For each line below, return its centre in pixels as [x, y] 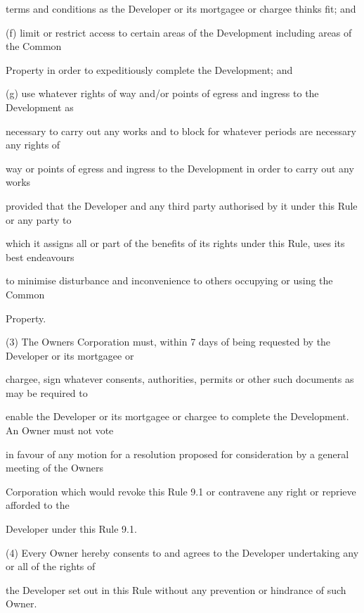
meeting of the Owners [54, 468]
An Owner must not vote [60, 430]
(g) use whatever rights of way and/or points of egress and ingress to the [162, 93]
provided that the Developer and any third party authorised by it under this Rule [182, 205]
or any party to [39, 219]
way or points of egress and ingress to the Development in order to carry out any [180, 168]
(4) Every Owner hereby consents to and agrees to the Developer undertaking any [182, 552]
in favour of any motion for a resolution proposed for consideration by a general [177, 454]
